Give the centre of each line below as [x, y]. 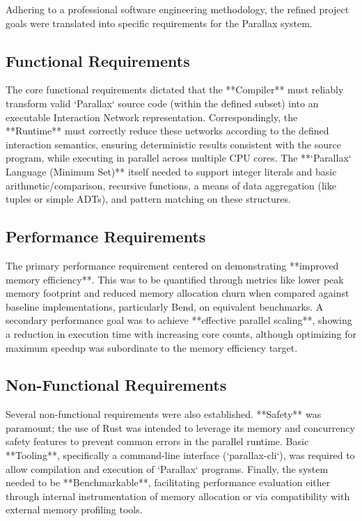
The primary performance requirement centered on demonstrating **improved [172, 265]
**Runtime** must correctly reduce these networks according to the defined [167, 131]
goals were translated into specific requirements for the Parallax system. [159, 23]
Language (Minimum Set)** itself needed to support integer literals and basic [171, 171]
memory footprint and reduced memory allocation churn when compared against [178, 293]
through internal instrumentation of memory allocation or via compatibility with [178, 496]
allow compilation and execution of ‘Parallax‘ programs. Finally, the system [167, 468]
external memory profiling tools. [74, 510]
